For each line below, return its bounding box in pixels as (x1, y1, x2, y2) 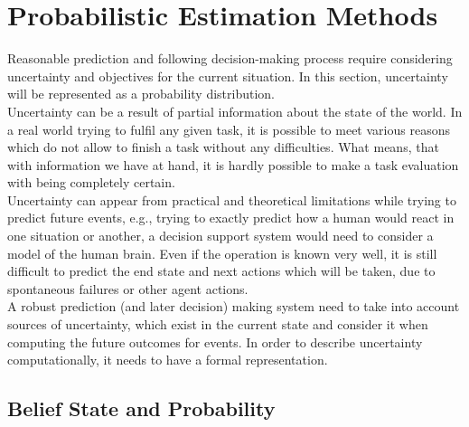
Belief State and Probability (7, 394, 276, 422)
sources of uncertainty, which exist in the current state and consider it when (7, 315, 428, 334)
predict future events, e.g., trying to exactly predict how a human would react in (7, 208, 455, 227)
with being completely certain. (7, 173, 175, 192)
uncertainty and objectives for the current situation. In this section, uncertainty (7, 66, 448, 85)
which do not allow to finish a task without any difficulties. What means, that (7, 138, 439, 157)
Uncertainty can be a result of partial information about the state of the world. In (7, 101, 463, 120)
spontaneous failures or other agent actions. (7, 279, 249, 298)
